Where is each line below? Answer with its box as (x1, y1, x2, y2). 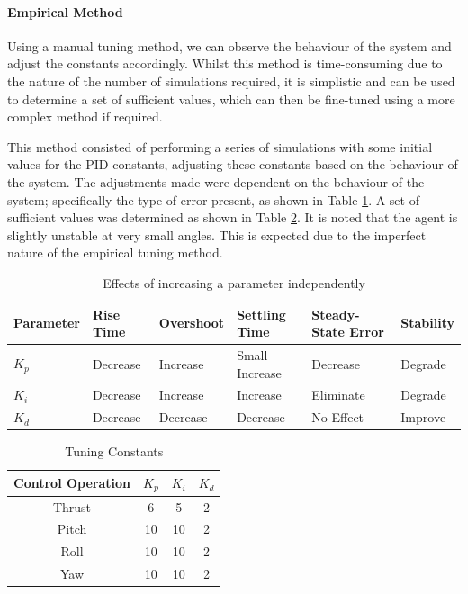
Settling (237, 304, 286, 323)
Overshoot (158, 313, 225, 332)
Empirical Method (7, 2, 123, 21)
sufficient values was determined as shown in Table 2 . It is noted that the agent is (7, 208, 458, 227)
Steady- (311, 304, 360, 323)
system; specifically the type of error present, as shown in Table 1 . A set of (7, 190, 419, 209)
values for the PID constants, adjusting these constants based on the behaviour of (7, 155, 458, 174)
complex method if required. (7, 107, 163, 126)
